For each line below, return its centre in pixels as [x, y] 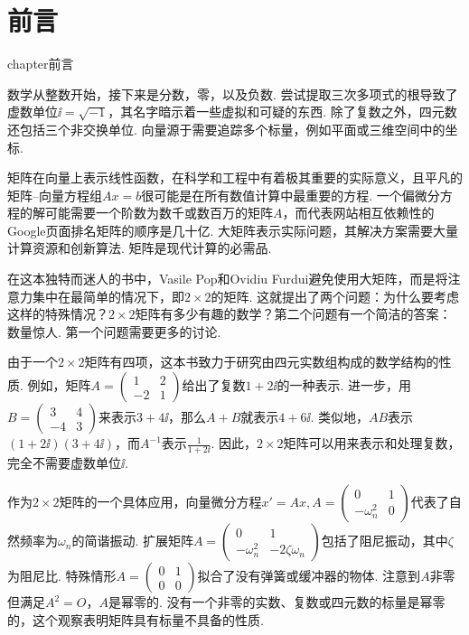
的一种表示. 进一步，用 [344, 385]
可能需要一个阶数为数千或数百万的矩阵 [159, 213]
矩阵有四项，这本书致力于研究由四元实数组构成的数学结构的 [262, 362]
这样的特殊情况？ [58, 314]
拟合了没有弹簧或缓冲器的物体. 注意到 [309, 576]
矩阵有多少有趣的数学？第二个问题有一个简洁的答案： [293, 314]
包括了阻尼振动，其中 [385, 541]
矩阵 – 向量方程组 [55, 195]
